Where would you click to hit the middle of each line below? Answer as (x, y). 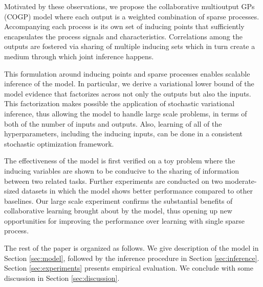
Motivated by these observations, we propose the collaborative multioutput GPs (129, 6)
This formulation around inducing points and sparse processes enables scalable (127, 73)
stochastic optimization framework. (59, 143)
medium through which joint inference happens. (79, 56)
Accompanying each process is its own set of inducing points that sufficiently (124, 26)
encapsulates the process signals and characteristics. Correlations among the (123, 36)
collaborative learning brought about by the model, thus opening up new (118, 211)
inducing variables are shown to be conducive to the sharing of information (122, 170)
